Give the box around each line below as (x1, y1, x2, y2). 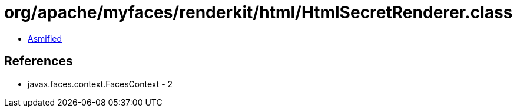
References (4, 54, 73, 69)
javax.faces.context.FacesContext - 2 (28, 78, 173, 89)
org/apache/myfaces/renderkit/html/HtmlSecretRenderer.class (4, 2, 513, 22)
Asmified (28, 33, 62, 44)
